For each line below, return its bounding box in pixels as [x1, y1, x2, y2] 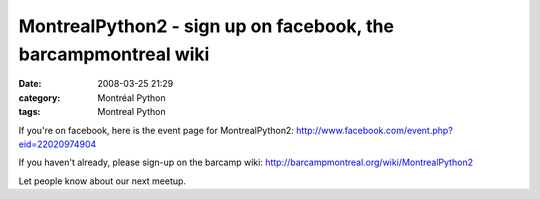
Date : [18, 78, 42, 90]
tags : [18, 106, 41, 118]
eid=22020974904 [18, 138, 97, 150]
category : [18, 91, 61, 104]
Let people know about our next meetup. [18, 175, 187, 187]
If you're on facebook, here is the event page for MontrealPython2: [18, 124, 294, 136]
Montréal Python [97, 91, 166, 104]
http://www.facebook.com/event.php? [295, 124, 454, 136]
